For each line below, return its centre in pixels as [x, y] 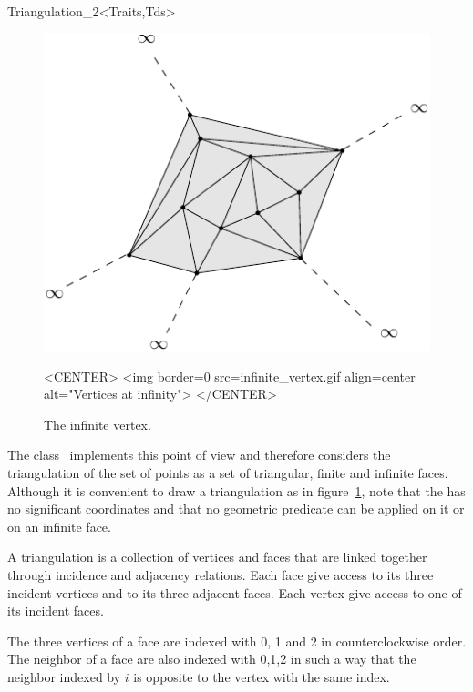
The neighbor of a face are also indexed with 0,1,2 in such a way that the [212, 659]
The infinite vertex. [98, 424]
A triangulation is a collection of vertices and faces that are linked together [217, 557]
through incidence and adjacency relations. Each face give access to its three [221, 574]
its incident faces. [56, 611]
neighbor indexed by [64, 676]
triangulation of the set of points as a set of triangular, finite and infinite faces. [228, 472]
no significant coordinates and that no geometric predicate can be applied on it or [236, 509]
